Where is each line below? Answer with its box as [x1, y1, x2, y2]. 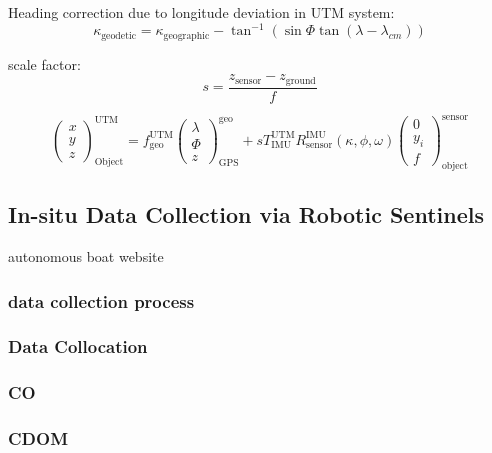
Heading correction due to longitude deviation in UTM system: [8, 2, 395, 22]
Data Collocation [8, 334, 148, 359]
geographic [163, 30, 210, 41]
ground [285, 75, 316, 86]
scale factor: [8, 53, 81, 74]
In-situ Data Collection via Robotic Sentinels [8, 199, 484, 230]
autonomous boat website [8, 246, 164, 267]
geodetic [101, 30, 137, 41]
